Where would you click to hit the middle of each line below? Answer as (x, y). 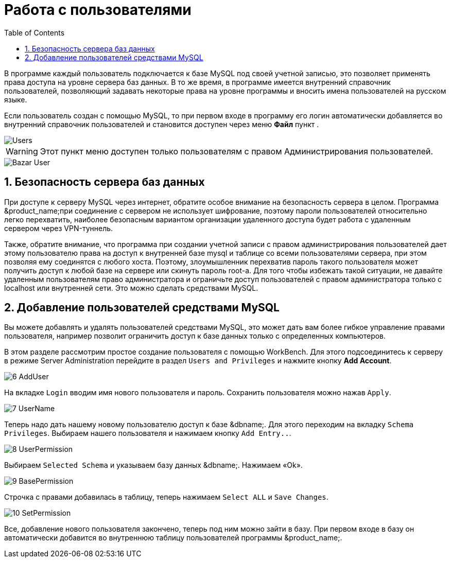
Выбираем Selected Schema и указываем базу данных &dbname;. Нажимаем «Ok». (153, 465)
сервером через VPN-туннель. (59, 228)
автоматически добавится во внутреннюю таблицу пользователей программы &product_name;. (173, 538)
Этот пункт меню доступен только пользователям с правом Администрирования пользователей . (237, 151)
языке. (16, 99)
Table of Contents (34, 32)
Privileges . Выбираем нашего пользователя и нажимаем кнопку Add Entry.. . (148, 433)
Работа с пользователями (98, 10)
